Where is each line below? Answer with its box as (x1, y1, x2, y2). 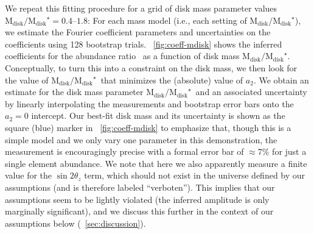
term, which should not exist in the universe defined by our (84, 169, 305, 182)
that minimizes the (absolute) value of (100, 73, 243, 86)
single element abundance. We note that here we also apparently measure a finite (5, 157, 307, 169)
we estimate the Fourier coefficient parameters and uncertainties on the (5, 26, 271, 38)
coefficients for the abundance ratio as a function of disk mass (5, 49, 240, 62)
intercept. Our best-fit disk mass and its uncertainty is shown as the (31, 109, 285, 122)
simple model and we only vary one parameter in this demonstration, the (5, 133, 277, 146)
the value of (5, 73, 49, 86)
